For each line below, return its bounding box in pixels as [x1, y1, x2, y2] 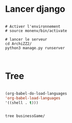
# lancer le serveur [5, 37, 48, 42]
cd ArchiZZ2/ [5, 41, 32, 46]
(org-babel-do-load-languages [5, 91, 68, 96]
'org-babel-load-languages [5, 95, 61, 100]
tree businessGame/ [5, 113, 45, 119]
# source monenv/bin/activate [5, 28, 68, 33]
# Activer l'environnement [5, 24, 61, 29]
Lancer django [5, 3, 66, 15]
